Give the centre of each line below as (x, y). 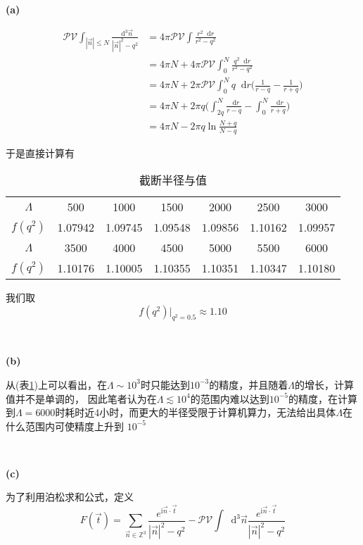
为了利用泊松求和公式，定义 (70, 497)
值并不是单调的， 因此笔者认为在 (81, 398)
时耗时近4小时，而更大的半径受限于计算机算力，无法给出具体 (196, 412)
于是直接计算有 (40, 152)
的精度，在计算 (323, 398)
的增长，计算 (324, 384)
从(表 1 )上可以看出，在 (56, 384)
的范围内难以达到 (230, 398)
